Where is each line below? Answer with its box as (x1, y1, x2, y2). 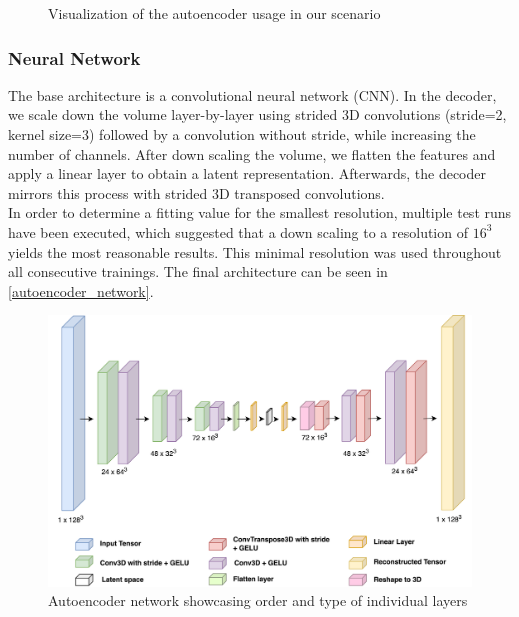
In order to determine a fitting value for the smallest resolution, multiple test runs (8, 202, 512, 223)
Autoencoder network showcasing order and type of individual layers (48, 590, 468, 611)
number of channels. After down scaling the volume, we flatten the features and (8, 143, 496, 164)
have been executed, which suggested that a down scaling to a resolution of (8, 221, 468, 242)
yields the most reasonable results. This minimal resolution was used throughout (8, 241, 502, 262)
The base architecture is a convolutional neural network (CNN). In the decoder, (8, 84, 497, 105)
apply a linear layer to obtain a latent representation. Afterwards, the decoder (8, 163, 487, 184)
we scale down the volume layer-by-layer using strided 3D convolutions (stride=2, (8, 104, 507, 125)
